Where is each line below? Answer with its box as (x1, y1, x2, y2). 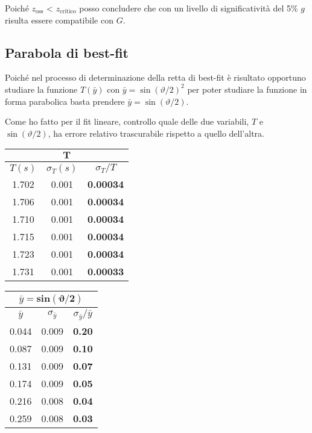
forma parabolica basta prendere (5, 95, 125, 107)
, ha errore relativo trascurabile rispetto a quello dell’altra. (48, 126, 264, 139)
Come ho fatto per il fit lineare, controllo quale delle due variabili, (5, 115, 249, 128)
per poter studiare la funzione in (187, 83, 307, 95)
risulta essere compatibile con (5, 13, 113, 26)
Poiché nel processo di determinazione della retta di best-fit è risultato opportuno (5, 71, 306, 84)
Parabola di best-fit (5, 43, 129, 61)
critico (60, 8, 76, 15)
